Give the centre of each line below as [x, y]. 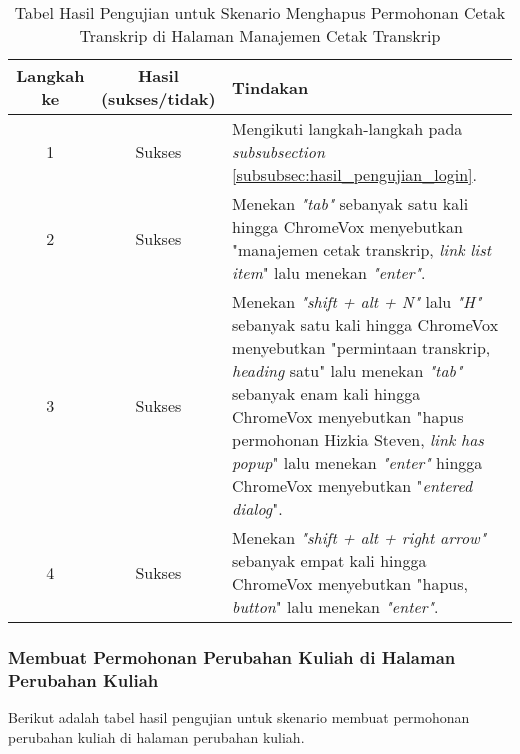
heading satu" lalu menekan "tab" [347, 370]
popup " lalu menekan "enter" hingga [357, 462]
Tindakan [270, 87]
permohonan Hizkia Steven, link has [358, 439]
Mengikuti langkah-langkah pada [347, 128]
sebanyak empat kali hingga [329, 560]
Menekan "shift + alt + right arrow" [359, 537]
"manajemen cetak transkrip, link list [362, 249]
